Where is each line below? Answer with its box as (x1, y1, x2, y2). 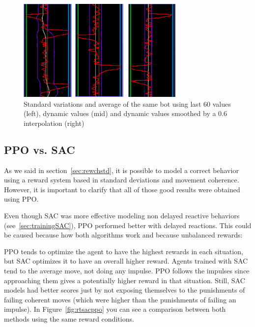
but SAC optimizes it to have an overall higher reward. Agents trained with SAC (4, 256, 248, 266)
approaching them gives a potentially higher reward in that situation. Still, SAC (4, 275, 245, 285)
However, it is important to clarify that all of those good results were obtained (4, 184, 240, 194)
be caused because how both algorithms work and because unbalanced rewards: (4, 230, 243, 240)
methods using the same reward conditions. (4, 313, 134, 324)
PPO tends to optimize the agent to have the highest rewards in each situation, (4, 246, 243, 256)
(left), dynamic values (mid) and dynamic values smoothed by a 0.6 (24, 108, 227, 119)
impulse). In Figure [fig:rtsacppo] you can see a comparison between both (4, 304, 226, 314)
